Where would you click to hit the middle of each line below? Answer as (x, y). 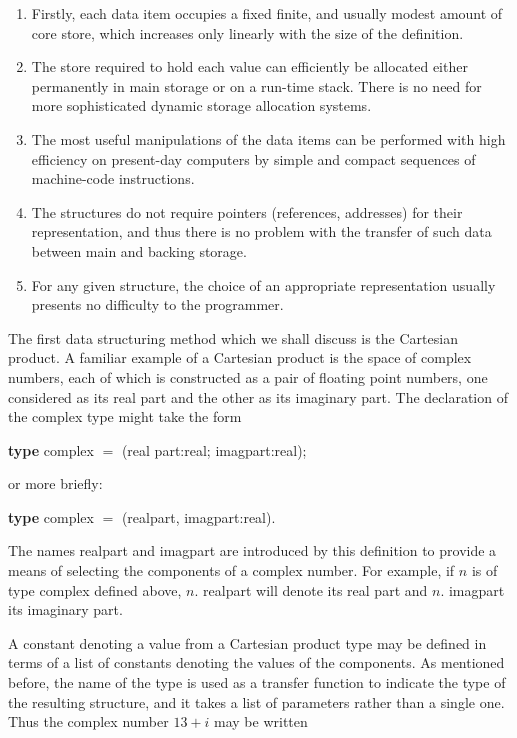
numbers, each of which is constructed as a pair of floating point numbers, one (248, 376)
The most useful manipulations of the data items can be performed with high (268, 138)
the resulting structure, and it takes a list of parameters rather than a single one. (256, 701)
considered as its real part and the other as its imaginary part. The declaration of (258, 396)
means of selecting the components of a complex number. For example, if (231, 570)
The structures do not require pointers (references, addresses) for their (247, 211)
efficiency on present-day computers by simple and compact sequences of (253, 158)
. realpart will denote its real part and (311, 589)
